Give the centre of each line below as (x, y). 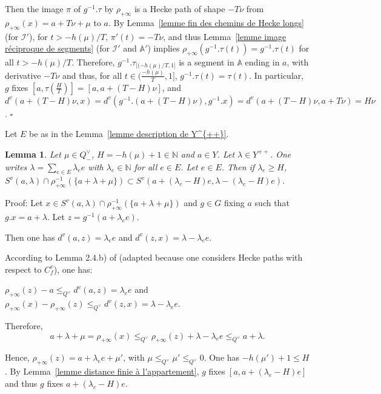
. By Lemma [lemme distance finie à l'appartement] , (102, 371)
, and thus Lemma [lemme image (225, 36)
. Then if (238, 166)
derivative (23, 75)
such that (272, 203)
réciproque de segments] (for (57, 48)
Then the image (34, 8)
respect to (23, 269)
